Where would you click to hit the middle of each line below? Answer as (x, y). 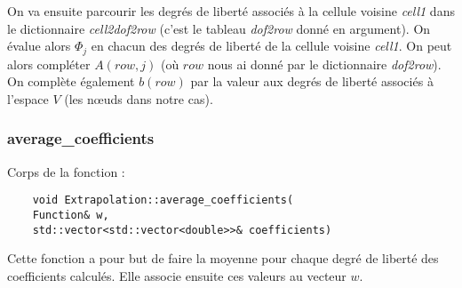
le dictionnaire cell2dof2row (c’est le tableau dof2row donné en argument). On (219, 28)
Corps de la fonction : (66, 171)
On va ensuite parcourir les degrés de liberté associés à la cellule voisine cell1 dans (231, 11)
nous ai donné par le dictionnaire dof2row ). (324, 64)
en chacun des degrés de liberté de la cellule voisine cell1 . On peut (271, 46)
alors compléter (49, 64)
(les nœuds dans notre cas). (139, 98)
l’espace (28, 98)
